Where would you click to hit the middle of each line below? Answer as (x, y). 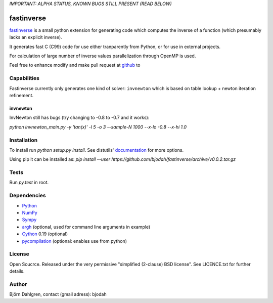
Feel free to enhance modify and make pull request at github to (75, 65)
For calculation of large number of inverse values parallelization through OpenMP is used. (103, 56)
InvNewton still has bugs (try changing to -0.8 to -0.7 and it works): (79, 118)
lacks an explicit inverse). (36, 37)
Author (18, 284)
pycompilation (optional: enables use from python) (75, 241)
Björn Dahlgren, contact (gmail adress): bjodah (58, 294)
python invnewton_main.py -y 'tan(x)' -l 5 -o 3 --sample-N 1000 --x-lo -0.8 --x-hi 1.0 (98, 127)
